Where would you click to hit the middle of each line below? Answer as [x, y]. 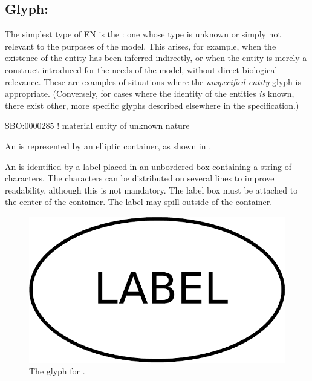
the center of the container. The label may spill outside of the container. [139, 202]
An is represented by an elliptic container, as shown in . [108, 145]
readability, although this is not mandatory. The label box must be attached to [151, 190]
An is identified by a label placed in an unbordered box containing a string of [148, 166]
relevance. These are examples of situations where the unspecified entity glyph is [153, 81]
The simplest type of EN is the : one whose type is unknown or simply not [143, 34]
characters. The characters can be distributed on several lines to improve [140, 178]
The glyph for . [57, 371]
